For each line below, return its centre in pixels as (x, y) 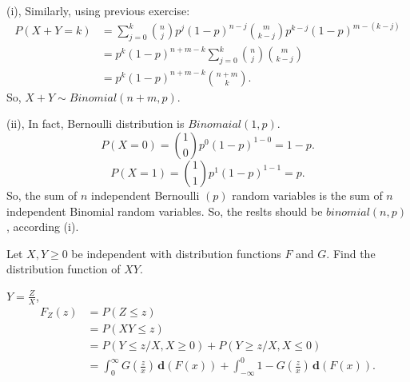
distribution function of (64, 269)
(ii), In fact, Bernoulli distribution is (96, 123)
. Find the (351, 253)
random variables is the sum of (307, 195)
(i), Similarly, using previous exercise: (98, 10)
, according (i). (43, 227)
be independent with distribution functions (176, 253)
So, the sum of (42, 195)
